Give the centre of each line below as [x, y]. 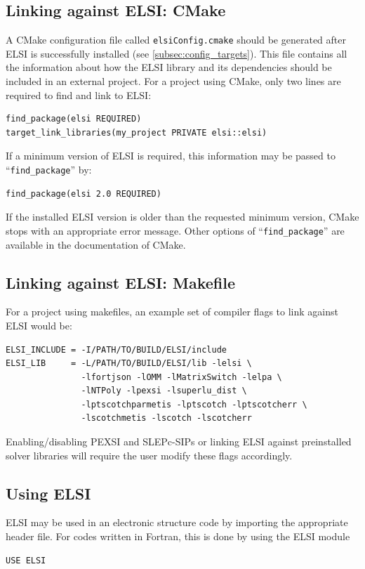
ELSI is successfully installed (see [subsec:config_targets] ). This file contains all [177, 53]
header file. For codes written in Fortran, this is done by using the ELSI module [178, 536]
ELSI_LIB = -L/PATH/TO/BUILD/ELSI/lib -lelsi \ [129, 364]
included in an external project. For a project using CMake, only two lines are [173, 81]
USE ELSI [26, 560]
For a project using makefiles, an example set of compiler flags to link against [172, 312]
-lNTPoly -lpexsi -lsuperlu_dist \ [164, 391]
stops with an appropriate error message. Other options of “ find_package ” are [175, 230]
